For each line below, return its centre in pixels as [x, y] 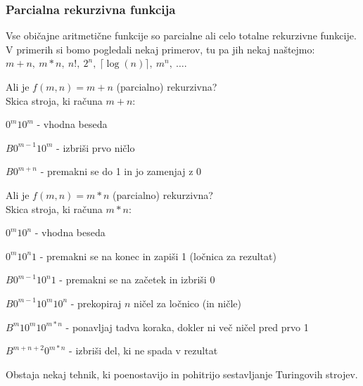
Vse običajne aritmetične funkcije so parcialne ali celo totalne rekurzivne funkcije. [181, 36]
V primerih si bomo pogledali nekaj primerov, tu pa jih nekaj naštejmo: [160, 49]
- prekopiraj [96, 303]
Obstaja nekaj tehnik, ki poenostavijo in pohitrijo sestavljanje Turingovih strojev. [182, 374]
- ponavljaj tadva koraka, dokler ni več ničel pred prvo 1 [187, 327]
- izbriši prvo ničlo [96, 147]
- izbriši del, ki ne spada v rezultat [144, 350]
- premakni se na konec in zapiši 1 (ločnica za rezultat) [158, 256]
